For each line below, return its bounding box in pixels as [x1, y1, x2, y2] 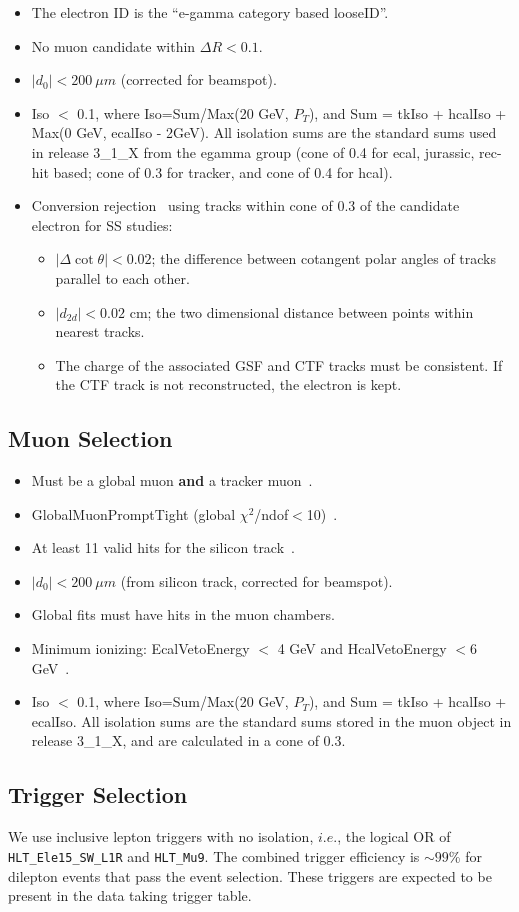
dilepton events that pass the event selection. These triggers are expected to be [8, 865, 492, 886]
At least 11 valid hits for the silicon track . [31, 537, 295, 558]
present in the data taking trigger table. [8, 885, 252, 906]
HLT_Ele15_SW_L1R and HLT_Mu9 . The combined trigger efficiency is [8, 845, 420, 866]
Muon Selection [8, 423, 173, 454]
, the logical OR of [337, 826, 451, 847]
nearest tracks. [55, 321, 145, 342]
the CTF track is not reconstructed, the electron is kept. [55, 374, 402, 395]
